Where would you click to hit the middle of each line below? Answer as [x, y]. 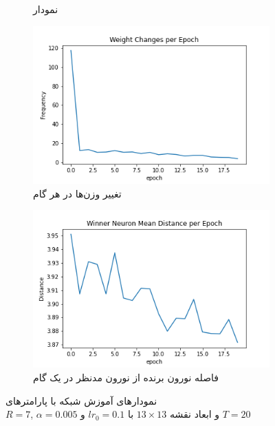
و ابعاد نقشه [195, 414]
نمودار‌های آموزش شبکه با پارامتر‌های [81, 400]
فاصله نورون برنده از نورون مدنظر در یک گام [126, 377]
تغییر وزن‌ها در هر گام [77, 193]
